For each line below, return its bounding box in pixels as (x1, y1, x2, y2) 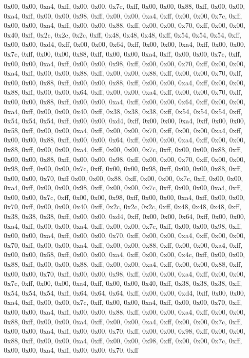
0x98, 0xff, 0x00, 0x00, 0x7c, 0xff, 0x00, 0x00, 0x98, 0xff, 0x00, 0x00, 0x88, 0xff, (4, 163, 242, 174)
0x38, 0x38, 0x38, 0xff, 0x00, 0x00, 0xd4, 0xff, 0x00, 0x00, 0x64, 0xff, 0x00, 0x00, (4, 211, 246, 221)
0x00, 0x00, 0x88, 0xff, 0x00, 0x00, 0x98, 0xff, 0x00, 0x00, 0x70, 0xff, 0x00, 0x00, (4, 154, 246, 164)
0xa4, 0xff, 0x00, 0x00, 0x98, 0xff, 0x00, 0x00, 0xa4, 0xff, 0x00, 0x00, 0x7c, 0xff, (4, 10, 242, 20)
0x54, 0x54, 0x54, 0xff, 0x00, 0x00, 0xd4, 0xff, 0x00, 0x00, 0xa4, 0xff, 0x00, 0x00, (4, 116, 246, 126)
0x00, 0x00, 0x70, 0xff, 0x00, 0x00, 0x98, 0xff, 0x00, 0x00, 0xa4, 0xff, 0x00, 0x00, (4, 268, 246, 278)
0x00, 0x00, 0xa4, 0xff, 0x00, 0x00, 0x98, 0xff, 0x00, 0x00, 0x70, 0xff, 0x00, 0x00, (4, 58, 246, 68)
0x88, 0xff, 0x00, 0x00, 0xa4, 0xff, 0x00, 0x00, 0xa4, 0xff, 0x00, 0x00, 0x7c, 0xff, (4, 316, 242, 326)
